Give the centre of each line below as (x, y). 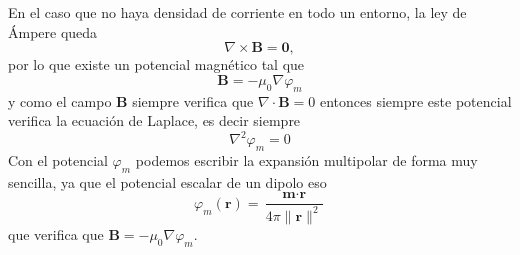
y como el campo (60, 100)
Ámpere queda (53, 31)
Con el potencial (58, 160)
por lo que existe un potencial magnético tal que (156, 64)
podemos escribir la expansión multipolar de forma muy (306, 160)
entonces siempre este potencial (415, 100)
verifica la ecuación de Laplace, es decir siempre (154, 120)
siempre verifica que (193, 100)
